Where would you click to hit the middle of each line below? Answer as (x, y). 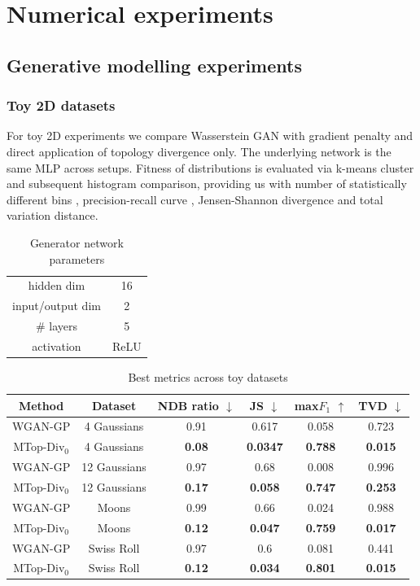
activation (57, 345)
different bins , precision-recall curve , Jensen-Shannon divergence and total (195, 199)
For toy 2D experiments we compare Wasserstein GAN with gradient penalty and (210, 136)
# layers (56, 326)
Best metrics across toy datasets (208, 377)
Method (41, 405)
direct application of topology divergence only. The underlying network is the (199, 151)
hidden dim (57, 285)
